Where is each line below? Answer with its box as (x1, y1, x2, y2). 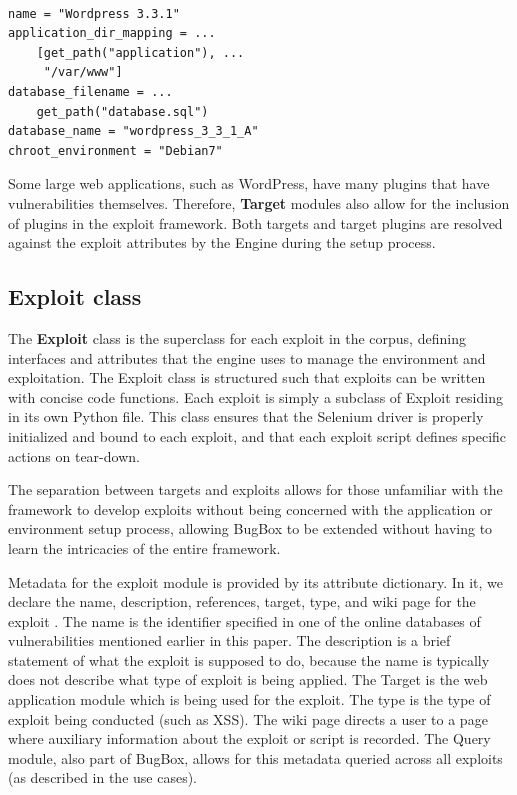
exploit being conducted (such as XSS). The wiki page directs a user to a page (8, 708, 488, 729)
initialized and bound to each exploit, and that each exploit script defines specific (8, 425, 507, 446)
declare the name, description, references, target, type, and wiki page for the (8, 591, 476, 612)
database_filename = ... (8, 85, 173, 100)
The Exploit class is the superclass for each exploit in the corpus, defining (8, 327, 466, 348)
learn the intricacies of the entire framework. (8, 537, 281, 558)
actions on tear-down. (8, 445, 140, 466)
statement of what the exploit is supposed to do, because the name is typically (8, 649, 490, 670)
